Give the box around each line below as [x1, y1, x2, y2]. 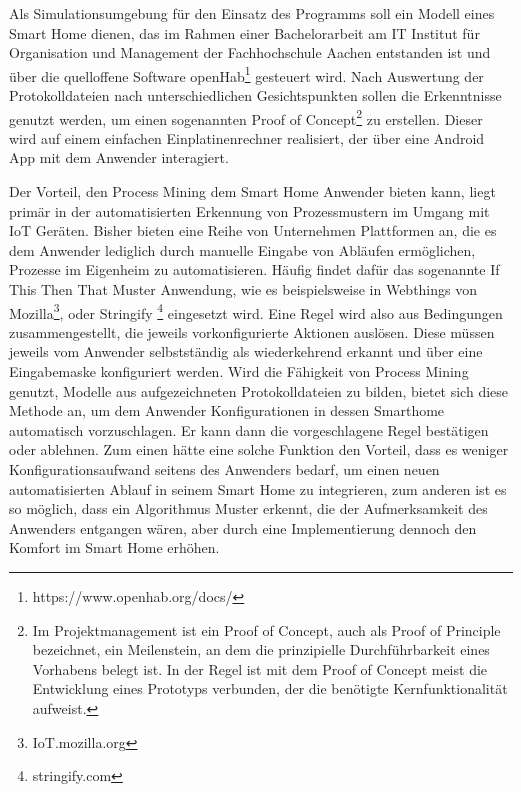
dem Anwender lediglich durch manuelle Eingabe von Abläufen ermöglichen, [9, 239, 476, 260]
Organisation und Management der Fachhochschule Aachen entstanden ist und [9, 42, 491, 63]
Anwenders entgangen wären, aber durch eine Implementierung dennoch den [9, 517, 477, 538]
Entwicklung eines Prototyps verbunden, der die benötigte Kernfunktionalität [32, 678, 508, 699]
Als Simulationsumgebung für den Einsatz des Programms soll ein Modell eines [9, 3, 495, 23]
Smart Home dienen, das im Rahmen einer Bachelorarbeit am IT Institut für [9, 22, 480, 43]
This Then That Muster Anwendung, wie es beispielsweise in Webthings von [9, 279, 478, 300]
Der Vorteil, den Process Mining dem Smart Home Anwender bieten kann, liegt [9, 181, 496, 202]
